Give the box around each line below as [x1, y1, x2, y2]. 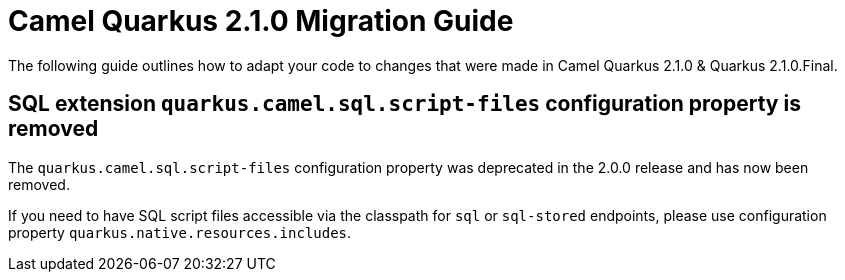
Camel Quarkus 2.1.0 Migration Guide [8, 4, 514, 38]
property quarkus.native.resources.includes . [8, 223, 352, 241]
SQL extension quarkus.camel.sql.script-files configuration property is [8, 91, 801, 117]
